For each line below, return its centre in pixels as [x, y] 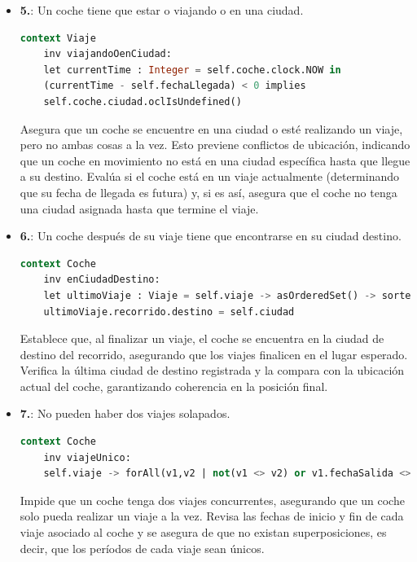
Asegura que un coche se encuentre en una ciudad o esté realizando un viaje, [211, 128]
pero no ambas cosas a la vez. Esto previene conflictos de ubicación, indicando [215, 145]
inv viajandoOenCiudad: [108, 54]
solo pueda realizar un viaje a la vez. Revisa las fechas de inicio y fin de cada [212, 516]
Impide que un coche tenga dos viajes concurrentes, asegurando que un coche [212, 500]
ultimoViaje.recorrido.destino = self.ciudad [169, 312]
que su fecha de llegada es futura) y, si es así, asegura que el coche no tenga [208, 192]
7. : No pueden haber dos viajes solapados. [125, 413]
